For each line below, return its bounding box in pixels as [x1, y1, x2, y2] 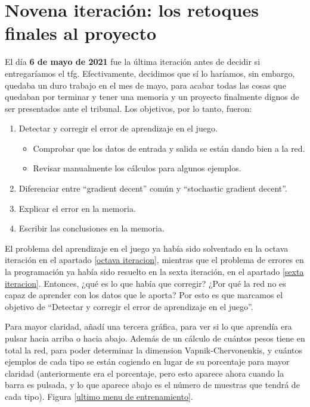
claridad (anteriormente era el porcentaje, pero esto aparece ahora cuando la [5, 367, 284, 379]
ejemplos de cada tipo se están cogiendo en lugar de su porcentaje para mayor [5, 355, 290, 368]
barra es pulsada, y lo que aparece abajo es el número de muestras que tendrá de [5, 378, 300, 391]
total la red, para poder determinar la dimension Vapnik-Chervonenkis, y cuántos [5, 343, 303, 356]
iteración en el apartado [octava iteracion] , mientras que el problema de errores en [5, 253, 304, 266]
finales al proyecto [5, 21, 157, 45]
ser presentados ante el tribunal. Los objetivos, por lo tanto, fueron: [5, 102, 252, 114]
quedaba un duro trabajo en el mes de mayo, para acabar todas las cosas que [5, 79, 286, 91]
